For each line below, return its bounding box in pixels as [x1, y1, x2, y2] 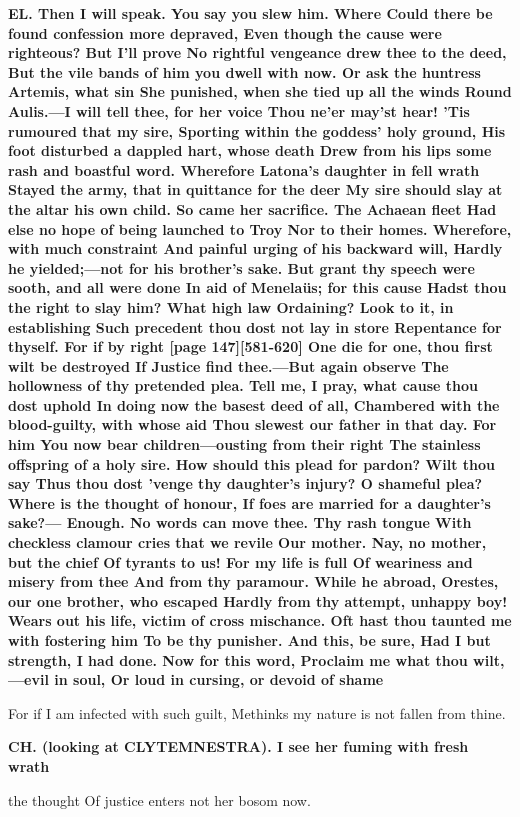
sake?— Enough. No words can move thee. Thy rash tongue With [8, 512, 472, 533]
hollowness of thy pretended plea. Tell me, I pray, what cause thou [8, 375, 478, 396]
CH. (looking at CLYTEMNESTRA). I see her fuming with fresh [8, 736, 469, 757]
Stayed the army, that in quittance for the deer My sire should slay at [8, 179, 503, 200]
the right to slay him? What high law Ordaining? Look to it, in [8, 296, 454, 317]
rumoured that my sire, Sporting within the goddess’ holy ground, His [8, 120, 506, 141]
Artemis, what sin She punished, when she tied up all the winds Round [8, 81, 512, 102]
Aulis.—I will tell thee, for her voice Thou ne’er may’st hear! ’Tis [8, 100, 470, 121]
